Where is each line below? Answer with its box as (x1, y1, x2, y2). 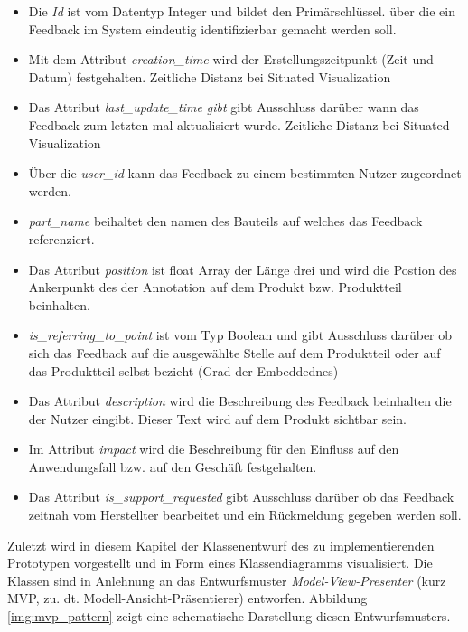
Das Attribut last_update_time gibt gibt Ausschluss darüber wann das (28, 98, 419, 117)
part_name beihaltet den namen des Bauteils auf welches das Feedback (28, 212, 423, 231)
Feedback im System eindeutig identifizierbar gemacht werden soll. (28, 19, 397, 38)
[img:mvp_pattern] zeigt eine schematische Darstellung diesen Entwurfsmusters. (7, 607, 451, 626)
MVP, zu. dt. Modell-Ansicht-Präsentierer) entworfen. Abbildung (7, 589, 368, 608)
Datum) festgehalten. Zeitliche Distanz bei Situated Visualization (28, 67, 391, 86)
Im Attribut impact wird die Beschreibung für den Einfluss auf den (28, 439, 399, 458)
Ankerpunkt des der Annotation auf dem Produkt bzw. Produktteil (28, 278, 402, 297)
